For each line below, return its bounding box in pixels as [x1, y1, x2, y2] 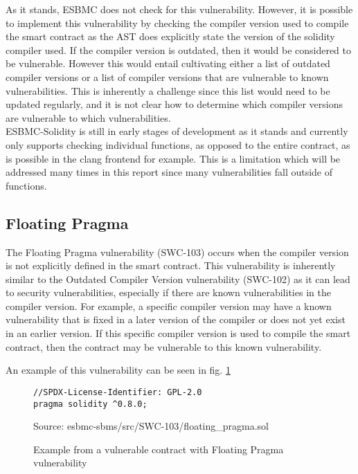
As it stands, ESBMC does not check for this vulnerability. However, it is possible [6, 2, 353, 16]
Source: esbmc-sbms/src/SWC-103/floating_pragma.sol [33, 419, 269, 433]
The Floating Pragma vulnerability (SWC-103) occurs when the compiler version [6, 244, 349, 259]
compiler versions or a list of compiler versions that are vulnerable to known [6, 69, 329, 84]
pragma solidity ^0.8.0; [33, 399, 147, 409]
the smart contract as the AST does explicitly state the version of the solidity [6, 29, 335, 44]
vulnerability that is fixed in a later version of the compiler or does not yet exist [6, 312, 346, 327]
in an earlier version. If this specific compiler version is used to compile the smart [6, 326, 351, 340]
